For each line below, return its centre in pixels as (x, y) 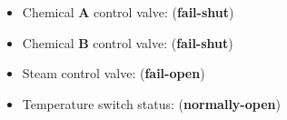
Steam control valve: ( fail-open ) (114, 73)
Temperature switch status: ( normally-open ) (151, 103)
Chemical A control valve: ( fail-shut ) (128, 12)
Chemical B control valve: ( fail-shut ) (128, 42)
